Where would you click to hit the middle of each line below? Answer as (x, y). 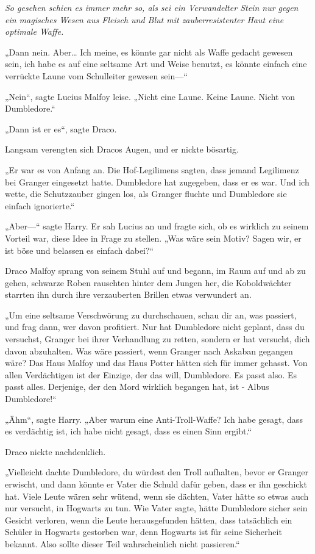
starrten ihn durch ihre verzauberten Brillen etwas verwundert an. (128, 294)
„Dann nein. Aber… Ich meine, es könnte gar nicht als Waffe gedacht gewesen (149, 52)
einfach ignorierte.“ (40, 205)
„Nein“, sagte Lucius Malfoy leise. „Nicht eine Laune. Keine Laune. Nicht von (150, 96)
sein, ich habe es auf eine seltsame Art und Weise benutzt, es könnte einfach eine (156, 64)
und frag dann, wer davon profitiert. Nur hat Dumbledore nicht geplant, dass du (155, 327)
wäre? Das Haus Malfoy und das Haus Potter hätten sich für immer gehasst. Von (156, 363)
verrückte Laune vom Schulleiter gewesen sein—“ (96, 75)
